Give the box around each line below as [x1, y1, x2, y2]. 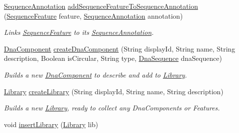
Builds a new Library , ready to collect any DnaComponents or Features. [4, 103, 220, 113]
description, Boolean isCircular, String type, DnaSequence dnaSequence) [4, 53, 222, 63]
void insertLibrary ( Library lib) [4, 119, 99, 129]
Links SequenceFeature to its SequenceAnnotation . [4, 27, 154, 37]
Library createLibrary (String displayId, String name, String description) [4, 86, 224, 96]
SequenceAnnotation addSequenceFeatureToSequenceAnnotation [4, 1, 198, 11]
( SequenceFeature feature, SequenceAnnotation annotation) [4, 10, 183, 21]
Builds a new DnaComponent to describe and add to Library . [4, 69, 187, 80]
